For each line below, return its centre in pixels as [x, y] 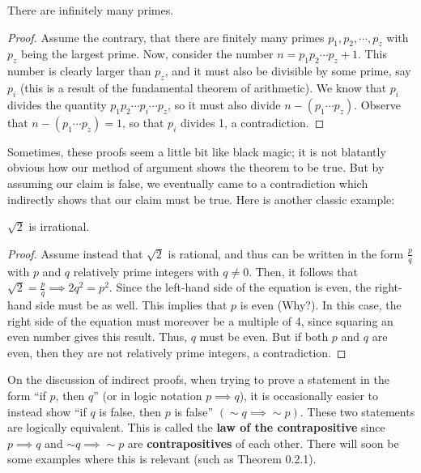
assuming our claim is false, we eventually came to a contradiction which [188, 183]
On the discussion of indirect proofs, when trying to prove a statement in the [198, 379]
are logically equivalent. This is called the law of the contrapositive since [196, 427]
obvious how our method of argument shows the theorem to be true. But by [196, 167]
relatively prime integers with [146, 271]
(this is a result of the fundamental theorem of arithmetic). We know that [203, 87]
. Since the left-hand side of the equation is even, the [240, 287]
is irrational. [59, 226]
